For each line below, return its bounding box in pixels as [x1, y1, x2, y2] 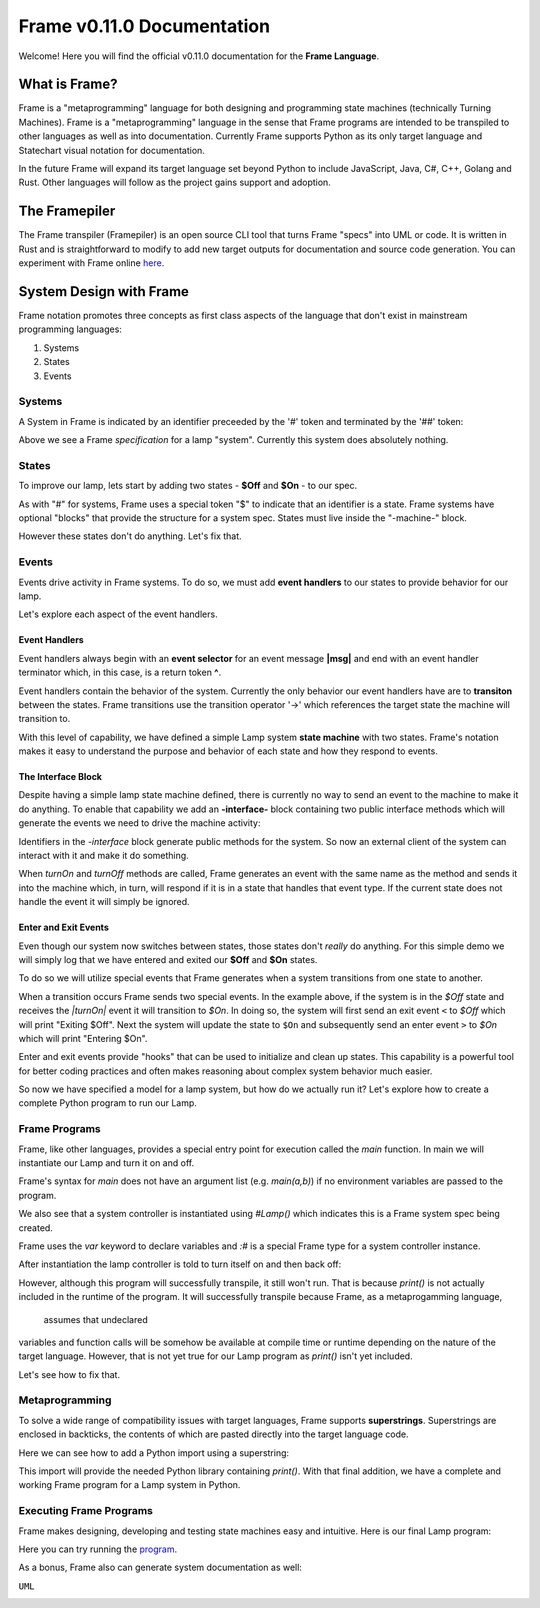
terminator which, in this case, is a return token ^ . [18, 666, 222, 679]
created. [18, 1221, 54, 1234]
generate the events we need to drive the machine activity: [18, 817, 261, 829]
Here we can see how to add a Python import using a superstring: [18, 1446, 290, 1459]
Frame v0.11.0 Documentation [18, 15, 270, 37]
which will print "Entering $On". [18, 1032, 148, 1044]
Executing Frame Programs [18, 1504, 154, 1518]
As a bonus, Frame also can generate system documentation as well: [18, 1561, 302, 1574]
